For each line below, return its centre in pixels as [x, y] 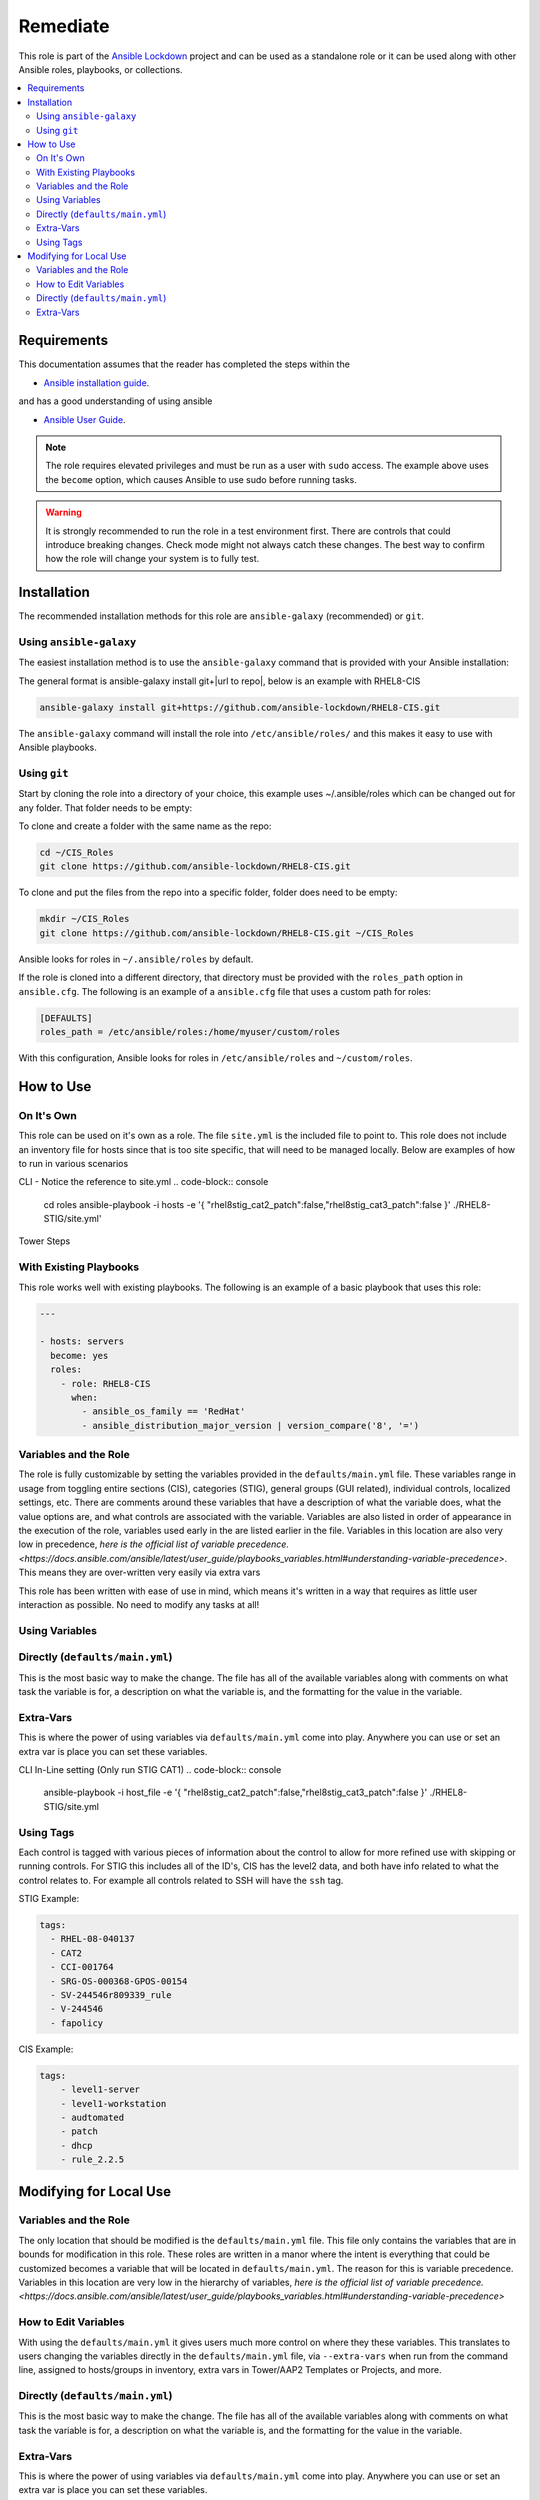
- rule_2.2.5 [92, 2159]
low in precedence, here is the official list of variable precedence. [154, 1544]
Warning [63, 512]
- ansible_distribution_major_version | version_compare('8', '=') [250, 1425]
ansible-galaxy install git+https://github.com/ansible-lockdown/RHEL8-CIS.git [240, 707]
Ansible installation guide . [96, 382]
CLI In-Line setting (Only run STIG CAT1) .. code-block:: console [150, 1769]
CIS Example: [46, 2049]
